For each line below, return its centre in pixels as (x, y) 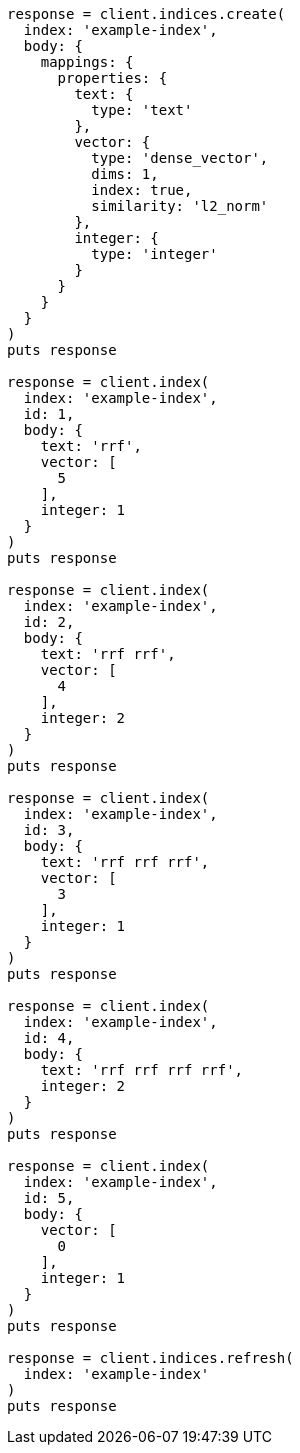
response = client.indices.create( (146, 14)
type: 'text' (142, 110)
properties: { (112, 78)
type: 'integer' (154, 254)
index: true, (142, 190)
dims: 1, (125, 174)
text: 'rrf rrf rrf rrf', (142, 1070)
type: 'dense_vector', (180, 158)
